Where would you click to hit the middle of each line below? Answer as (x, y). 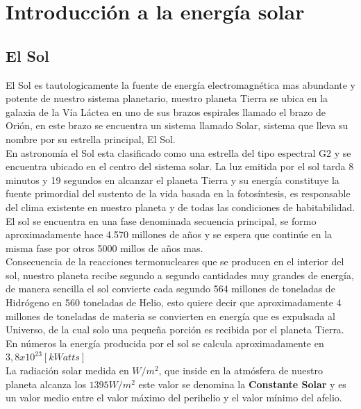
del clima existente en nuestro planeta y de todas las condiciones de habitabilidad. (180, 207)
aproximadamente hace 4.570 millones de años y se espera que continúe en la (169, 234)
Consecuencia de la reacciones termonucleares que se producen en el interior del (175, 261)
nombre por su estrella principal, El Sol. (91, 139)
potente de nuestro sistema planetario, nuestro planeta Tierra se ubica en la (167, 98)
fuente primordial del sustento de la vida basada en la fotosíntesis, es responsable (178, 193)
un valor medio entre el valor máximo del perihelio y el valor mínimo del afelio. (174, 398)
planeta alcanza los (46, 384)
